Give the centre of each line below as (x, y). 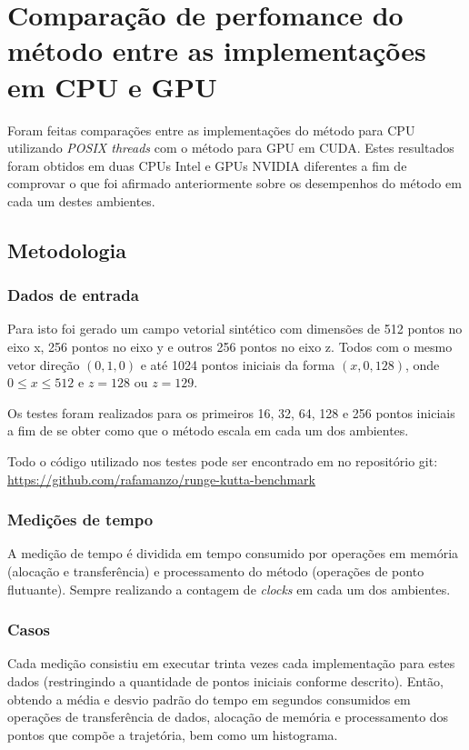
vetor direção (44, 364)
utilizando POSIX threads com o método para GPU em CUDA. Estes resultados (231, 148)
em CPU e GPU (112, 86)
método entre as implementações (217, 50)
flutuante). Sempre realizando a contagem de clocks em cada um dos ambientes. (229, 589)
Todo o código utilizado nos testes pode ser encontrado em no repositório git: (223, 461)
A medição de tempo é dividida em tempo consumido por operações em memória (233, 553)
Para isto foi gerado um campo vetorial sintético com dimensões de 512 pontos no (235, 329)
